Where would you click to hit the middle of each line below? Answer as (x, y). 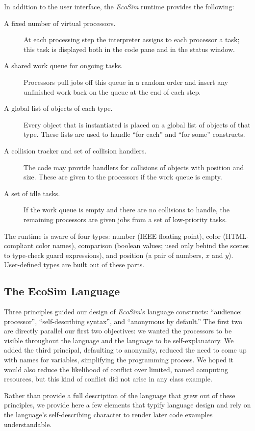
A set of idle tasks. (32, 193)
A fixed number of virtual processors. (60, 23)
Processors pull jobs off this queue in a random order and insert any (126, 82)
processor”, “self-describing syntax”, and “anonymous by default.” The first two (123, 321)
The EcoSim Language (62, 291)
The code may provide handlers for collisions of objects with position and (134, 167)
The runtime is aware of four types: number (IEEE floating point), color (112, 236)
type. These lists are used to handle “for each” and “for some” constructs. (134, 134)
